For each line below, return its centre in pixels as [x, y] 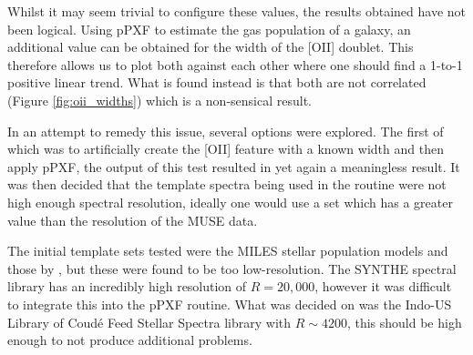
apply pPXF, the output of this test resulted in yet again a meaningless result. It [234, 166]
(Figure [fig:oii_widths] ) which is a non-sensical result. [159, 100]
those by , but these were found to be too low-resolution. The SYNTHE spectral [232, 268]
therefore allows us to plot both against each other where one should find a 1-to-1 [235, 64]
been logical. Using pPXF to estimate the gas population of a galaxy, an [209, 29]
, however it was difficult [383, 286]
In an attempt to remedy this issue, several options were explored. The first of [226, 131]
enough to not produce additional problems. [130, 340]
